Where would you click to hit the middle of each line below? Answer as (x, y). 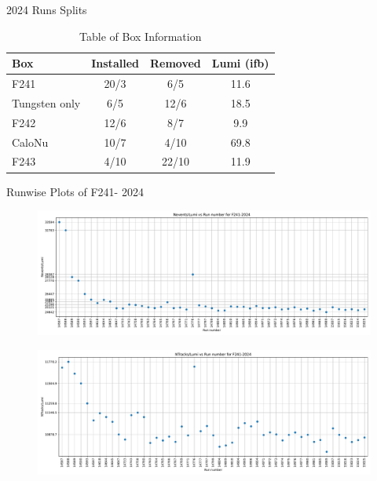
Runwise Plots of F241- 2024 (75, 191)
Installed (115, 63)
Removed (175, 63)
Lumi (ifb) (240, 63)
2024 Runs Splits (47, 9)
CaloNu (30, 142)
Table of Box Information (141, 36)
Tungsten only (46, 102)
